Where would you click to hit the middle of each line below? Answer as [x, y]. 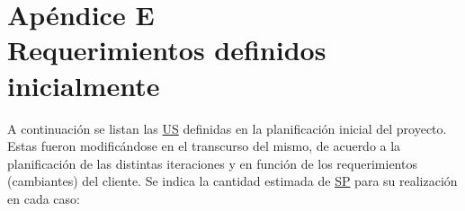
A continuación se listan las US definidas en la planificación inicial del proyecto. [227, 128]
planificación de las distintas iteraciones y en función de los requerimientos [212, 163]
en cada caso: [44, 198]
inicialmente [84, 85]
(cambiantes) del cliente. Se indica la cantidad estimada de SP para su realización [232, 181]
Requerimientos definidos [167, 50]
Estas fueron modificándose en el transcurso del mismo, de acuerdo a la [204, 146]
